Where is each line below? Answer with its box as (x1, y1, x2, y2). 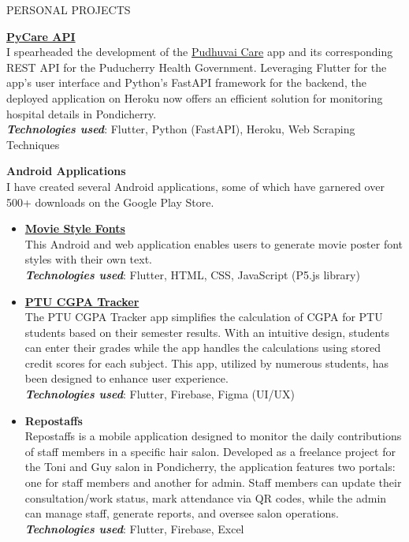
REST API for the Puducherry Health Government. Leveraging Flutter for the (6, 58, 387, 75)
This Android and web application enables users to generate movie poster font (24, 235, 403, 252)
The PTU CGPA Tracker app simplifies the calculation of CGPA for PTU (24, 308, 383, 325)
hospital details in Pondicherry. (6, 105, 157, 121)
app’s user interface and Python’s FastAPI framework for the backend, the (6, 74, 366, 91)
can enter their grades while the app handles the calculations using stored (24, 339, 381, 356)
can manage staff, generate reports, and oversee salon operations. (24, 505, 339, 521)
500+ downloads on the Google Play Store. (6, 193, 214, 210)
